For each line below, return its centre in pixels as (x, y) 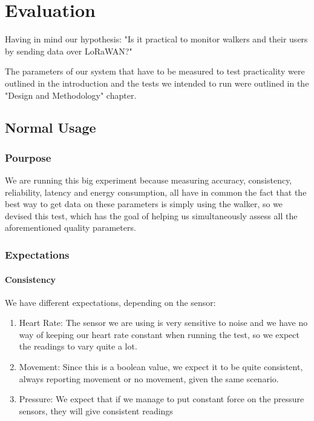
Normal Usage (51, 128)
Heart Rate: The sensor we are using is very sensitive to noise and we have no (163, 323)
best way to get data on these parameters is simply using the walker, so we (144, 204)
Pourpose (28, 157)
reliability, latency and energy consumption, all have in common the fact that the (156, 192)
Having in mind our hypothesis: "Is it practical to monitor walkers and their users (156, 39)
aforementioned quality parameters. (70, 227)
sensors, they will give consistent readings (96, 410)
